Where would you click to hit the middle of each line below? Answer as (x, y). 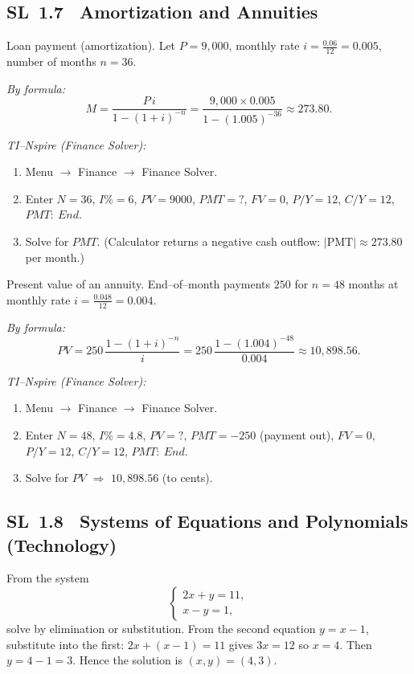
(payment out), (297, 434)
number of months (51, 61)
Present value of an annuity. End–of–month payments (139, 284)
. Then (356, 644)
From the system (48, 578)
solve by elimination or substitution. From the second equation (161, 628)
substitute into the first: (66, 644)
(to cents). (187, 478)
